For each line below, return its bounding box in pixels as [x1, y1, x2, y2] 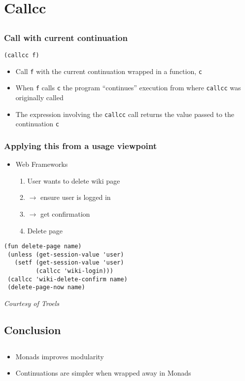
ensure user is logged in [40, 192, 111, 202]
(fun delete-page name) [4, 243, 82, 250]
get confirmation [40, 208, 90, 219]
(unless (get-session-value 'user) [7, 251, 124, 258]
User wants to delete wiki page [27, 175, 120, 186]
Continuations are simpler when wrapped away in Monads [15, 368, 191, 378]
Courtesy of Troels [4, 298, 60, 308]
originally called [15, 92, 64, 103]
